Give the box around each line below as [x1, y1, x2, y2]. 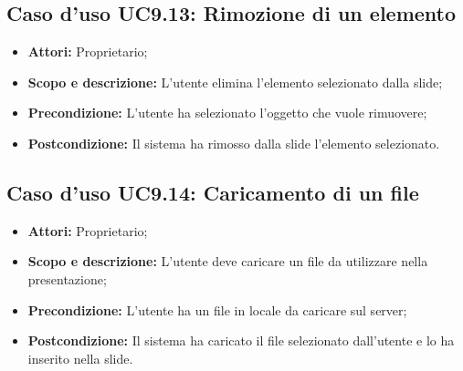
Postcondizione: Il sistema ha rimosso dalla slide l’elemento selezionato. [27, 133, 440, 152]
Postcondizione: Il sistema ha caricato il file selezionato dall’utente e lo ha [27, 331, 455, 350]
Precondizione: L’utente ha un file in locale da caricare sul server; [27, 300, 407, 319]
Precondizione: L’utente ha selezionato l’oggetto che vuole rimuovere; [27, 103, 427, 122]
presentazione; [27, 269, 107, 288]
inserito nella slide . [27, 348, 133, 367]
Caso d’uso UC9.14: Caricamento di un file [6, 178, 419, 206]
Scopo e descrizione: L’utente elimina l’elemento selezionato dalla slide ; [27, 72, 443, 91]
